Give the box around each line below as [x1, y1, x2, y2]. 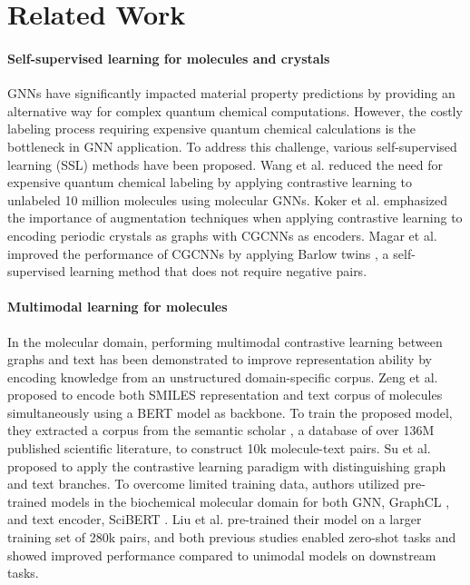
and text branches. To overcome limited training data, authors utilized [7, 474, 399, 493]
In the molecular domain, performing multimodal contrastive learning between [7, 332, 443, 351]
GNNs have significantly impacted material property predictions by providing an [7, 84, 455, 103]
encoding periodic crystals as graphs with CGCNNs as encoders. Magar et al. [7, 225, 437, 244]
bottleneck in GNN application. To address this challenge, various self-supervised [7, 136, 457, 155]
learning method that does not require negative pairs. [69, 262, 367, 281]
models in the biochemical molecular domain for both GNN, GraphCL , [51, 491, 450, 511]
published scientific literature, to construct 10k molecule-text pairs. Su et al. [7, 439, 431, 458]
